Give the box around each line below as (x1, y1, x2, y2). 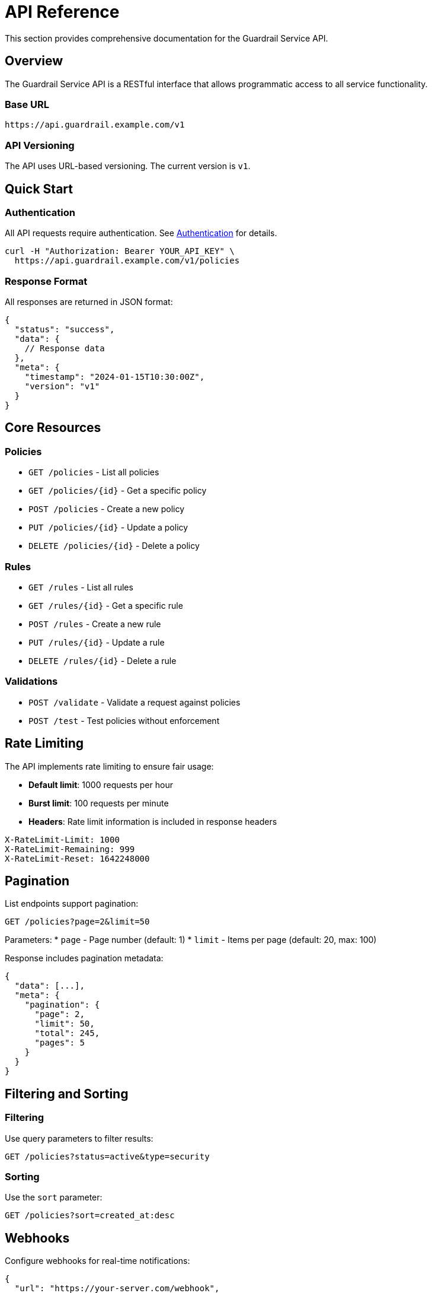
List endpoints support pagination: (5, 898, 139, 909)
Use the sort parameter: (5, 1192, 103, 1203)
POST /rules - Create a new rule (28, 619, 161, 630)
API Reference (5, 2, 120, 22)
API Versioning (5, 139, 75, 151)
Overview (5, 53, 63, 69)
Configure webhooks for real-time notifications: (5, 1256, 190, 1266)
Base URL (5, 98, 50, 110)
